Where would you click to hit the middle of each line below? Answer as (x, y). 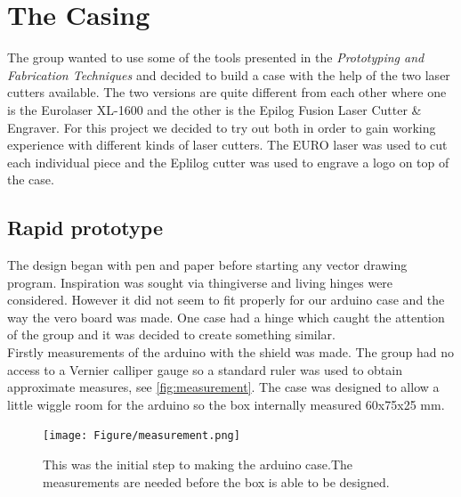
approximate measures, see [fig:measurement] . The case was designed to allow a (223, 387)
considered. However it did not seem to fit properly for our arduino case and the (226, 300)
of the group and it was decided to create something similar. (171, 334)
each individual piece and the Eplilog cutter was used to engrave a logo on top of (228, 162)
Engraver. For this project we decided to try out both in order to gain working (222, 127)
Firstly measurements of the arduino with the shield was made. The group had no (231, 352)
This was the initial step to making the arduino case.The (198, 464)
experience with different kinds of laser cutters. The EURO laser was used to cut (227, 145)
